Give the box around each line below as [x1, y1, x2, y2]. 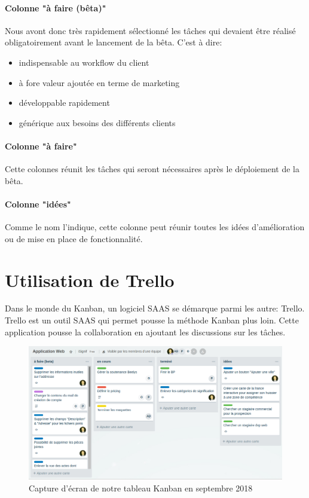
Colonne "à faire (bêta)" [5, 1, 106, 14]
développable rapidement [19, 96, 110, 109]
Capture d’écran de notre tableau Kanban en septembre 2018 [29, 482, 253, 494]
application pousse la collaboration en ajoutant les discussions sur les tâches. [5, 325, 286, 338]
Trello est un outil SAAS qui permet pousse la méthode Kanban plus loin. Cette [5, 314, 299, 326]
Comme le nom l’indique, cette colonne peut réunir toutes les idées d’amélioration [5, 221, 305, 233]
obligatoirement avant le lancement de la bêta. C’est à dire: [5, 36, 222, 48]
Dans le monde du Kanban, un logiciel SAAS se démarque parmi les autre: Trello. [5, 302, 305, 314]
